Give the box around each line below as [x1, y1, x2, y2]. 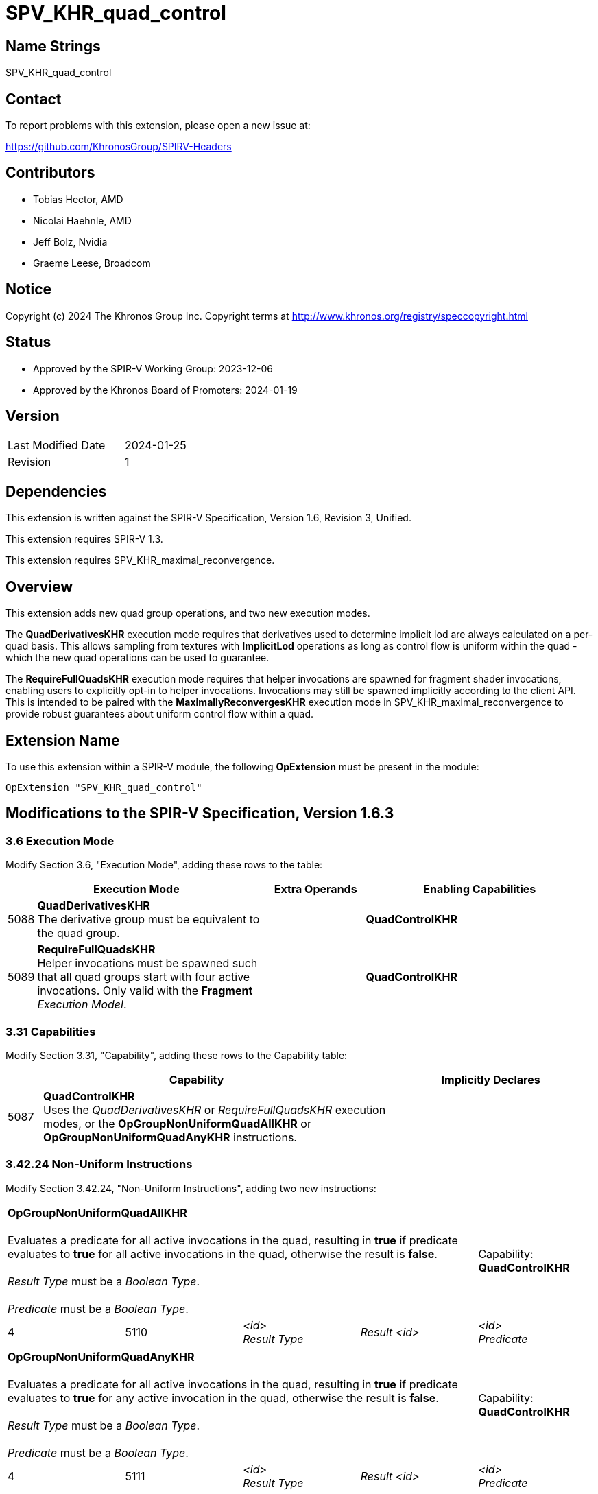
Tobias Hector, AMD [33, 193, 123, 205]
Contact [5, 90, 62, 108]
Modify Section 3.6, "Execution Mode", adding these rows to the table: [5, 859, 323, 871]
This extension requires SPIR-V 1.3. [5, 533, 163, 545]
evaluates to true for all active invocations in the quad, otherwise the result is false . [8, 1246, 438, 1261]
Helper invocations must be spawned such [37, 956, 258, 971]
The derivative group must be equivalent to [37, 912, 260, 927]
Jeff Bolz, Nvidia [33, 235, 108, 248]
